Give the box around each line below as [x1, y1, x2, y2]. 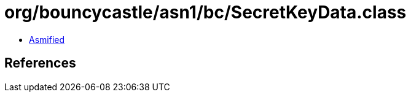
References [4, 55, 76, 71]
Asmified [29, 34, 65, 45]
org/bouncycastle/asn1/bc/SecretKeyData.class [4, 2, 407, 23]
